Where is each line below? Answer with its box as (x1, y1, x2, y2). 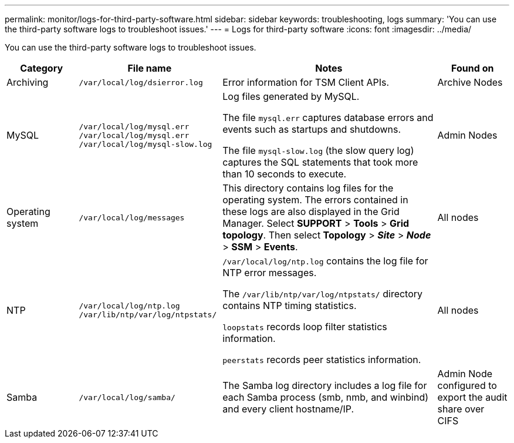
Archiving (6, 76, 49, 88)
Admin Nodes (437, 129, 498, 141)
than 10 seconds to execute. (222, 168, 347, 180)
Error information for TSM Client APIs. (222, 76, 390, 88)
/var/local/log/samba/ (79, 392, 175, 402)
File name (127, 62, 172, 74)
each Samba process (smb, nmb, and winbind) (222, 391, 429, 403)
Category (20, 62, 63, 74)
